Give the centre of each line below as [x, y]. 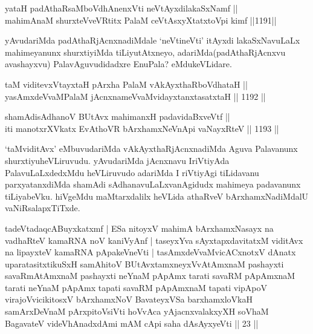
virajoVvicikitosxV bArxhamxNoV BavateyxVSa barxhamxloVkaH [129, 299]
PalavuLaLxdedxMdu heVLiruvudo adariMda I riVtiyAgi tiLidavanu [132, 172]
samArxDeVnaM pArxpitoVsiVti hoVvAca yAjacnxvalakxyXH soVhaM [137, 311]
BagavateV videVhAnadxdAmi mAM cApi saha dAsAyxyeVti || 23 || [132, 323]
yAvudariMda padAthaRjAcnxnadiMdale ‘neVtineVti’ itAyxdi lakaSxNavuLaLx [153, 40]
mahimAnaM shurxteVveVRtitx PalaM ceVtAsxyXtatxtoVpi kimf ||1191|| [141, 20]
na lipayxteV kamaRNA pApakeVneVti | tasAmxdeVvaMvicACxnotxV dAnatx [150, 252]
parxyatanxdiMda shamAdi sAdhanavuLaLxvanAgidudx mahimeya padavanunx [153, 184]
